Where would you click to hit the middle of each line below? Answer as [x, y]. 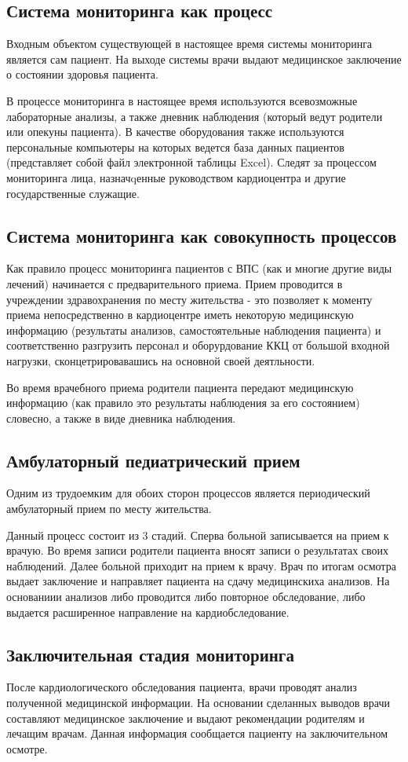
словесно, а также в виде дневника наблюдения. [121, 418]
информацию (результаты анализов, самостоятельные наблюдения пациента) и [194, 330]
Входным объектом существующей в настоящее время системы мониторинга [189, 44]
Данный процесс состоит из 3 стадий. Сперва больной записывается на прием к [198, 535]
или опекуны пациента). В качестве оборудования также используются [175, 132]
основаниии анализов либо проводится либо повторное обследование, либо [186, 597]
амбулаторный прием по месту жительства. [109, 509]
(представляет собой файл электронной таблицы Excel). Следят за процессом [191, 162]
